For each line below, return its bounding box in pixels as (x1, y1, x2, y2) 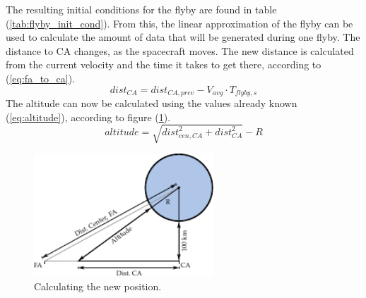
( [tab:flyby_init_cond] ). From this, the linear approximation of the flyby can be (6, 15, 353, 30)
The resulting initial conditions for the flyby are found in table (6, 2, 277, 16)
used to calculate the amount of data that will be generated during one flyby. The (6, 30, 360, 44)
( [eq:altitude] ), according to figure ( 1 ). (6, 109, 171, 124)
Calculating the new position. (34, 278, 162, 293)
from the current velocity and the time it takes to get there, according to (6, 57, 321, 72)
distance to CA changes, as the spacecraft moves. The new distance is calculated (6, 43, 354, 58)
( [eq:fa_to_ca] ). (6, 70, 76, 85)
